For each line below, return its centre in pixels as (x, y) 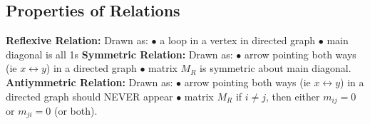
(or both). (76, 111)
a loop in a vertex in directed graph (238, 40)
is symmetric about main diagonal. (276, 68)
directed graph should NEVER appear (89, 96)
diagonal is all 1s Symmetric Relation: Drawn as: (119, 54)
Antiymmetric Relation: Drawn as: (89, 82)
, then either (293, 96)
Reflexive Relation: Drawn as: (77, 40)
